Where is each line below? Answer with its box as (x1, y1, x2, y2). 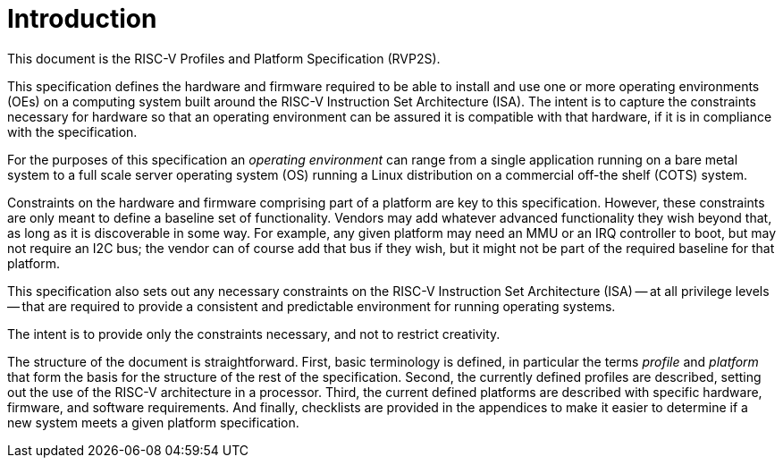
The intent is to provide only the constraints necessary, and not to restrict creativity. (7, 325, 501, 342)
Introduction (7, 4, 157, 34)
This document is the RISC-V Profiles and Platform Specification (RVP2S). (7, 50, 441, 66)
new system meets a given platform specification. (7, 414, 299, 430)
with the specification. (7, 123, 138, 139)
